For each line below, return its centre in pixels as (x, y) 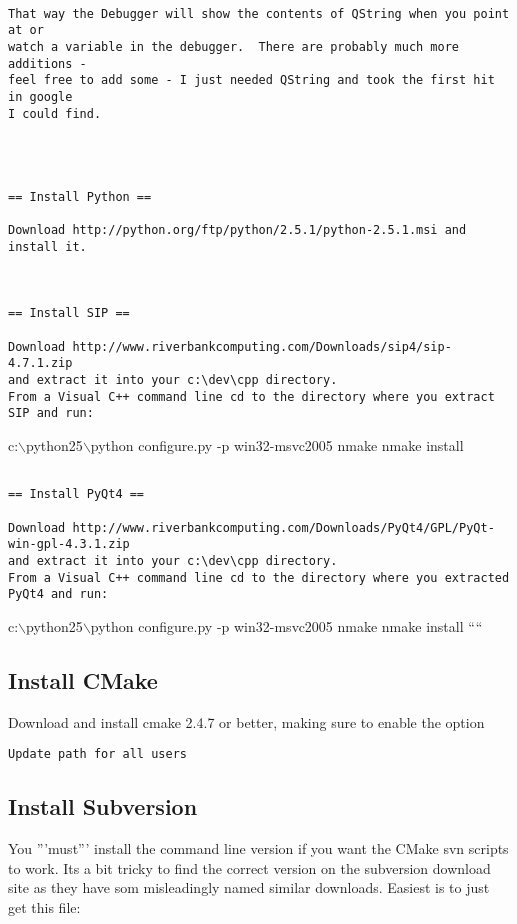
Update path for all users (97, 754)
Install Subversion (103, 806)
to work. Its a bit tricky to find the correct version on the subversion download (249, 867)
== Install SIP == (69, 313)
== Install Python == (80, 196)
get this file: (44, 906)
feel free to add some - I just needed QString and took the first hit (251, 80)
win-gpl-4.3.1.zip (69, 544)
